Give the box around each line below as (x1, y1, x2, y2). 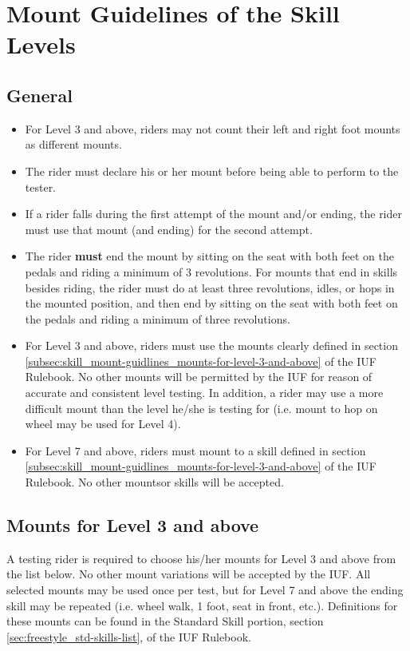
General (6, 82, 73, 107)
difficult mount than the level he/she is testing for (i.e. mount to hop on (25, 399, 378, 416)
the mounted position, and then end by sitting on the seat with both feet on (25, 295, 398, 312)
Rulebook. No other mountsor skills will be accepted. (25, 474, 284, 490)
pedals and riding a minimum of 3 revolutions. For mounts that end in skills (25, 263, 398, 280)
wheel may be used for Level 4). (25, 415, 181, 432)
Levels (6, 28, 76, 61)
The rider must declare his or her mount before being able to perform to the (25, 162, 399, 179)
